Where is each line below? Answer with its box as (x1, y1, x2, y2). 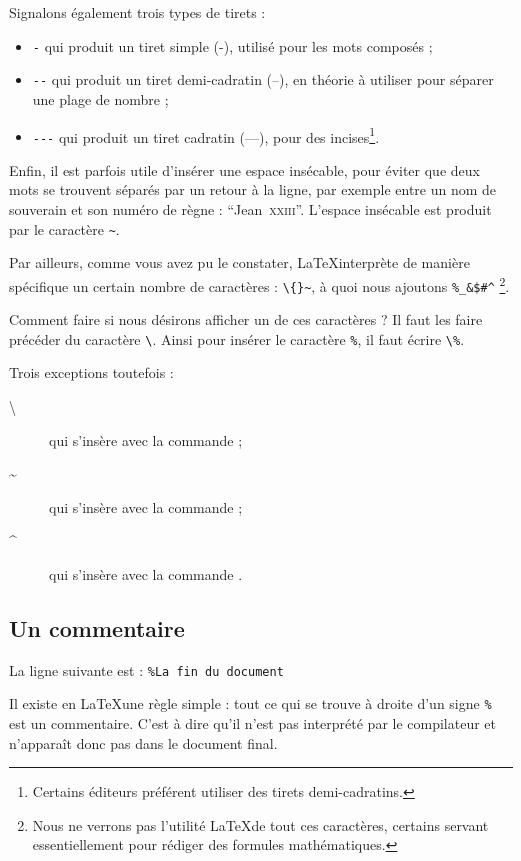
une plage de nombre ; (32, 88, 169, 109)
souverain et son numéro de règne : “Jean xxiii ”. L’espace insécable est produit (9, 199, 492, 219)
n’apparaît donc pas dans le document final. (9, 732, 278, 753)
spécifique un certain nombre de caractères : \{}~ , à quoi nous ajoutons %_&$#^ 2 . (9, 272, 510, 296)
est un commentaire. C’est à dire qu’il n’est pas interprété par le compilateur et (9, 713, 497, 734)
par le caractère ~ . (9, 218, 120, 239)
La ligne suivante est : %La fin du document (9, 659, 284, 680)
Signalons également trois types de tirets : (9, 2, 266, 22)
